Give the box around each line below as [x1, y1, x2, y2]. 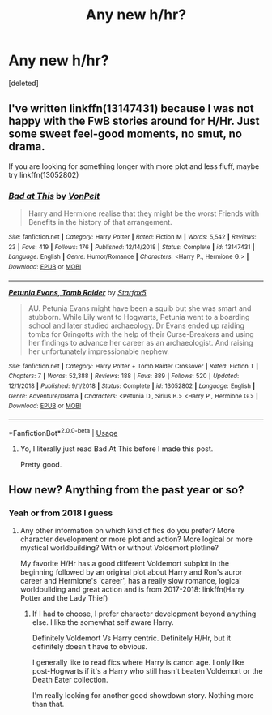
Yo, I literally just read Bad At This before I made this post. [19, 444, 214, 454]
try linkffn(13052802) [8, 170, 79, 179]
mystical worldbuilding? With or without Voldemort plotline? [19, 543, 219, 553]
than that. [32, 700, 65, 709]
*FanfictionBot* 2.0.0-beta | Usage [8, 426, 118, 437]
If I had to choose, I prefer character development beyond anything [32, 609, 257, 618]
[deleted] [8, 78, 39, 88]
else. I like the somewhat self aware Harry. [32, 618, 174, 627]
